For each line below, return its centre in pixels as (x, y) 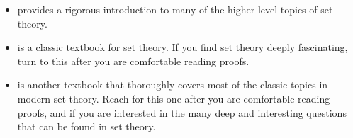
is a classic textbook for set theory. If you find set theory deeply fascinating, (183, 47)
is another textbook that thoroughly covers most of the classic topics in (173, 85)
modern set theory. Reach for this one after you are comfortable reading (174, 98)
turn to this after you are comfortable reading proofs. (133, 61)
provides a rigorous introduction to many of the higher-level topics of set (175, 9)
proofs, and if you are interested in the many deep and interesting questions (182, 112)
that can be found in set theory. (86, 126)
